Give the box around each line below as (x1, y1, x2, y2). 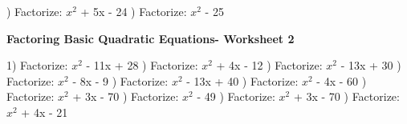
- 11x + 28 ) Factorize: (86, 57, 198, 74)
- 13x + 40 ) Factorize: (186, 72, 299, 89)
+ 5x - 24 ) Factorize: (80, 3, 187, 19)
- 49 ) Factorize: (197, 88, 275, 105)
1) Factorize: (6, 57, 68, 74)
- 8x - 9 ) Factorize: (72, 72, 169, 89)
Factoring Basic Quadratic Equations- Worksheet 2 (6, 30, 295, 46)
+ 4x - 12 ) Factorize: (216, 57, 323, 74)
